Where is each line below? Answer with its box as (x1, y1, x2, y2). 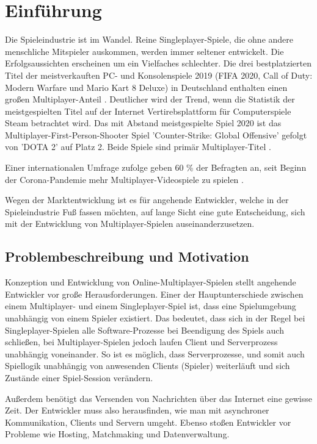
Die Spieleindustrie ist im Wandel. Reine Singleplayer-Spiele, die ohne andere (5, 33, 294, 46)
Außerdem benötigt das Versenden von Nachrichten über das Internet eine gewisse (5, 392, 312, 404)
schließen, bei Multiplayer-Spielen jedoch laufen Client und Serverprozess (5, 335, 278, 348)
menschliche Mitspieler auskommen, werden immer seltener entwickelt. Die (5, 45, 284, 57)
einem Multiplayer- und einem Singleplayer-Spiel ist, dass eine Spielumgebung (5, 299, 296, 312)
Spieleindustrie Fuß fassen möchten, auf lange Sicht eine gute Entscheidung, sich (5, 205, 305, 218)
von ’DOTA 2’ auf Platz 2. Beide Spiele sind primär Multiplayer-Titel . (5, 140, 271, 153)
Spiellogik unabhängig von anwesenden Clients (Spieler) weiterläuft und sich (5, 359, 290, 372)
